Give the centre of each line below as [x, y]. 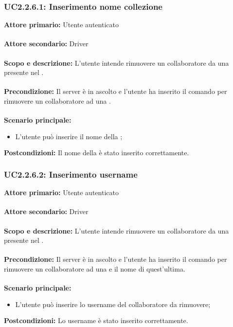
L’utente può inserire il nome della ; [69, 136]
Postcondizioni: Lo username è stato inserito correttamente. [96, 320]
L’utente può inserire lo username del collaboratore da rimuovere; [113, 304]
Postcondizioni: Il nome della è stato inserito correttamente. [97, 153]
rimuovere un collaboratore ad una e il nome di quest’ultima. [95, 268]
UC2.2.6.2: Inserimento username [71, 174]
